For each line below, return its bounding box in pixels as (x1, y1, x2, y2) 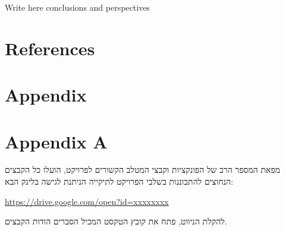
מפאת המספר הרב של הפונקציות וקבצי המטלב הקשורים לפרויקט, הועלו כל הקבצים (5, 163, 280, 176)
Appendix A (5, 129, 108, 153)
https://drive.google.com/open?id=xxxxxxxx (5, 195, 169, 207)
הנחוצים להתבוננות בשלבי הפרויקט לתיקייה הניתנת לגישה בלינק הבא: (5, 175, 233, 188)
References (5, 36, 95, 60)
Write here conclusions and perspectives (5, 1, 150, 13)
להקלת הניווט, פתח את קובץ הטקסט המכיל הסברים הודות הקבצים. (5, 215, 227, 227)
